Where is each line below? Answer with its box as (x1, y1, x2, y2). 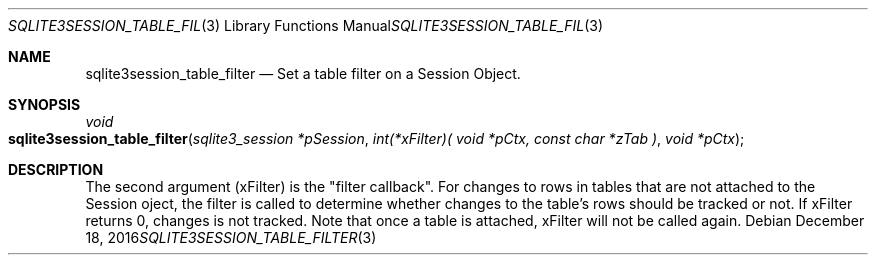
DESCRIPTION (8, 161, 104, 178)
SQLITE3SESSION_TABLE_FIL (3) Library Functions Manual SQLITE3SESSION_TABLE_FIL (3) (8, 17, 604, 34)
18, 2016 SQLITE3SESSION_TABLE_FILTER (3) (85, 229, 377, 246)
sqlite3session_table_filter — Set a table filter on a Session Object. (85, 65, 521, 82)
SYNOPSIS (8, 96, 81, 113)
